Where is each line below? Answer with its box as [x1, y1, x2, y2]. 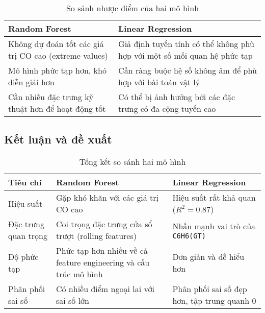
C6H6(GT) [172, 231, 206, 240]
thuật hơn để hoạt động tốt [8, 103, 106, 114]
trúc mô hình [56, 268, 103, 280]
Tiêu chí [8, 176, 42, 188]
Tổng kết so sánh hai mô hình [79, 156, 186, 168]
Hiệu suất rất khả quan [172, 191, 256, 204]
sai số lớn [56, 295, 90, 307]
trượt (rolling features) [56, 230, 137, 242]
